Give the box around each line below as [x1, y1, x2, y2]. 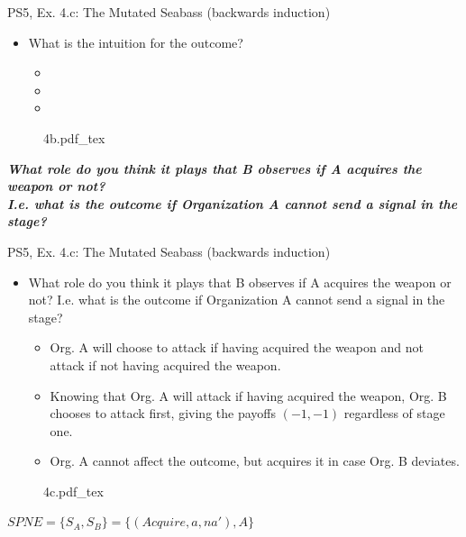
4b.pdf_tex [43, 128, 105, 147]
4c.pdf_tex [43, 481, 104, 500]
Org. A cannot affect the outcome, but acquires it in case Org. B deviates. [50, 451, 460, 470]
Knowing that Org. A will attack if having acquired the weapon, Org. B [50, 386, 447, 405]
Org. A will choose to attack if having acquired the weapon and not [50, 338, 424, 357]
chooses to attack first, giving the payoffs [50, 404, 276, 423]
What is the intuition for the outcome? [28, 32, 243, 51]
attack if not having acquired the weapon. [50, 355, 281, 374]
